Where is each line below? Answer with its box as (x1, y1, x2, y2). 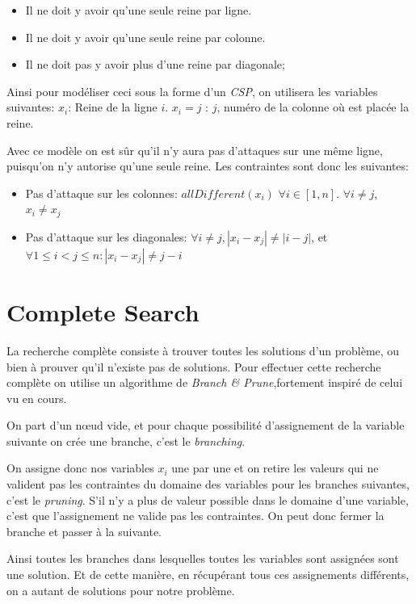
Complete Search (6, 295, 200, 328)
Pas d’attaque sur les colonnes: (25, 184, 178, 201)
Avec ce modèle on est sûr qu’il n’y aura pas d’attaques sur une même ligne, (6, 141, 383, 158)
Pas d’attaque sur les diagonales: (25, 228, 187, 245)
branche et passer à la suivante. (6, 522, 162, 539)
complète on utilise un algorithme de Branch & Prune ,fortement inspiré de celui (6, 374, 403, 391)
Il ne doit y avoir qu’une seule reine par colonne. (25, 28, 266, 45)
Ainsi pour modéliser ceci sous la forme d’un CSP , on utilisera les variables (6, 82, 378, 99)
